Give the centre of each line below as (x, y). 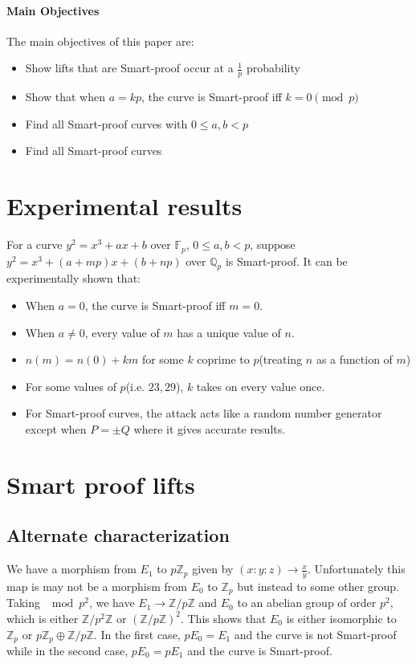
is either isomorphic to (341, 618)
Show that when (65, 97)
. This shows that (223, 618)
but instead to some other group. (318, 586)
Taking (24, 603)
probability (273, 68)
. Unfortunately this (356, 569)
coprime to (223, 359)
